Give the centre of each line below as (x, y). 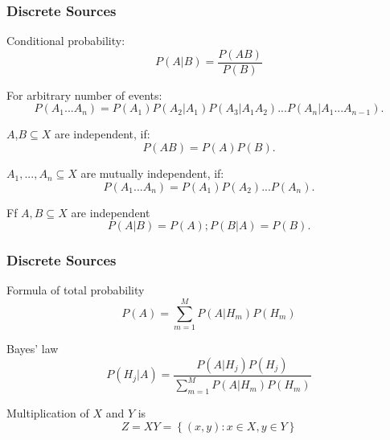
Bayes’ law (33, 349)
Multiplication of (48, 412)
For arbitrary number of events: (84, 95)
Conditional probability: (66, 41)
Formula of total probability (76, 290)
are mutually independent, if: (152, 173)
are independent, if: (102, 134)
